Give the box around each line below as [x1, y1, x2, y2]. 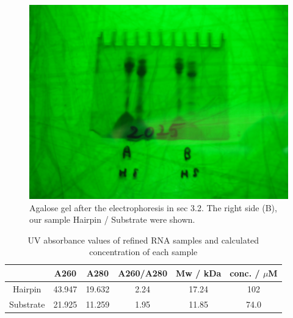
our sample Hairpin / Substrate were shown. [29, 213, 195, 226]
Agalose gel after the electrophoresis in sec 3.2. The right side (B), [29, 201, 277, 214]
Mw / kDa [175, 266, 222, 279]
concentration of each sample [89, 245, 198, 258]
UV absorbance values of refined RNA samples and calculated [27, 233, 259, 246]
